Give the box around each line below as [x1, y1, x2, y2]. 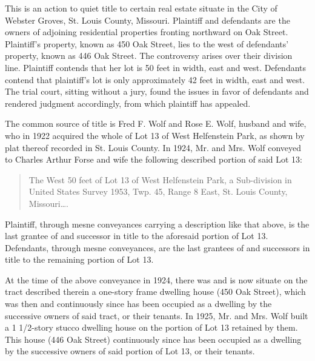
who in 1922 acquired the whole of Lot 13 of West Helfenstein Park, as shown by [5, 129, 305, 141]
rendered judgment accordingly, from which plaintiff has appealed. [5, 96, 251, 109]
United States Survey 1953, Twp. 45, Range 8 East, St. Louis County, [28, 185, 288, 198]
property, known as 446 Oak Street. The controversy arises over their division [5, 49, 293, 62]
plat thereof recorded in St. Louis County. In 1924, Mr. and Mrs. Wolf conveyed [5, 141, 302, 154]
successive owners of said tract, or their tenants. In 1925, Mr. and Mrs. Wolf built [5, 309, 308, 322]
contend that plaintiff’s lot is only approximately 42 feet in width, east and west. [5, 73, 305, 86]
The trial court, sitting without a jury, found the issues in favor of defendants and [5, 85, 309, 98]
